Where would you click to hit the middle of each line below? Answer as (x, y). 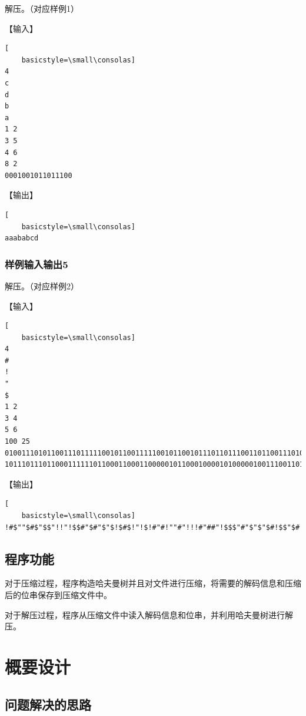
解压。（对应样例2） (42, 286)
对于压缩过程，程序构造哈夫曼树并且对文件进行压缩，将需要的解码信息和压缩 (153, 583)
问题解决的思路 (48, 704)
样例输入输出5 (36, 264)
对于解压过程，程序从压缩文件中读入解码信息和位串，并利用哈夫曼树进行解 (149, 614)
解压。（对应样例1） (42, 8)
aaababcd (22, 238)
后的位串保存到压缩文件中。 (58, 594)
